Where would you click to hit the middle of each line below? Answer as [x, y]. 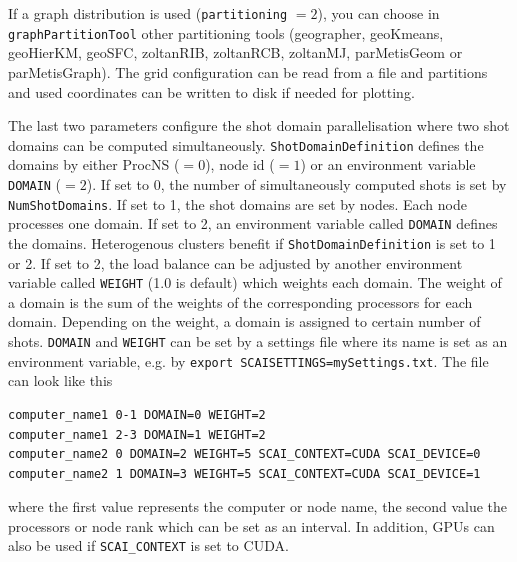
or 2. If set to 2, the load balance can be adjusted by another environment [235, 262]
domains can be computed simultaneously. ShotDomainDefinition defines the [246, 144]
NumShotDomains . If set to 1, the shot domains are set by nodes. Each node [237, 203]
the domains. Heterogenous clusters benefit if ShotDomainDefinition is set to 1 [252, 242]
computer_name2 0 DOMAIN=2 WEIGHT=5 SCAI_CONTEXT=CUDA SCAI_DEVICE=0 [244, 454]
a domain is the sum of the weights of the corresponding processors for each [240, 301]
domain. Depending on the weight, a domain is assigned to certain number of [244, 321]
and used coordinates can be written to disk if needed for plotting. [211, 91]
